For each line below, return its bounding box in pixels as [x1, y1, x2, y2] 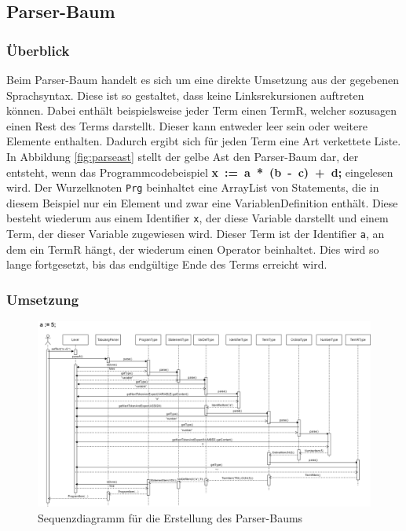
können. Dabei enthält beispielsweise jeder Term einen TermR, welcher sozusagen [6, 102, 397, 119]
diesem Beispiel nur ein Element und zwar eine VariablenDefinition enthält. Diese [6, 194, 398, 211]
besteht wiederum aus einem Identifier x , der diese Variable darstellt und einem [6, 210, 389, 226]
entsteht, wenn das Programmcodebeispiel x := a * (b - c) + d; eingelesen [6, 163, 393, 180]
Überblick [6, 40, 70, 60]
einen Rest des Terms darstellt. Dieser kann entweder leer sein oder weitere [6, 117, 368, 134]
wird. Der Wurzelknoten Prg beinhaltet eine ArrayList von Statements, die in [6, 179, 379, 196]
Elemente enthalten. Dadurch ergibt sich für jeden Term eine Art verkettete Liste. [6, 133, 401, 149]
